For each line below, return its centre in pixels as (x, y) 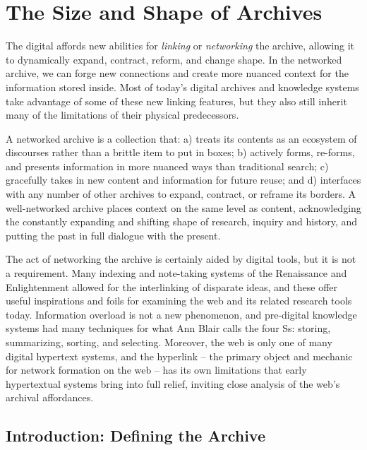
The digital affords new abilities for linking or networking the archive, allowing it (180, 46)
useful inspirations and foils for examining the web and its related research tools (179, 301)
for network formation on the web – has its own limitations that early (156, 370)
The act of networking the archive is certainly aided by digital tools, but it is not (181, 259)
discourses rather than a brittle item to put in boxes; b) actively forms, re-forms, (180, 152)
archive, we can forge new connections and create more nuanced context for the (177, 73)
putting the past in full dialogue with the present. (113, 235)
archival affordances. (50, 397)
